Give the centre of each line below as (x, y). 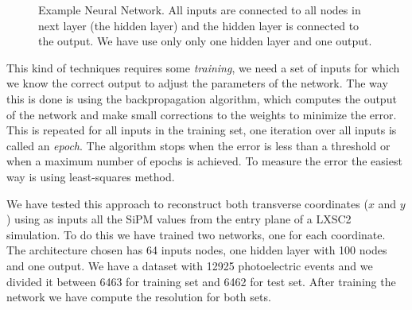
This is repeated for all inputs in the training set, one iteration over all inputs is (202, 130)
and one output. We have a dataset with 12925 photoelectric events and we (190, 265)
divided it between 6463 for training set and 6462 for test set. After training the (201, 281)
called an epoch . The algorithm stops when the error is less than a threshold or (198, 145)
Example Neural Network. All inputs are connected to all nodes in (200, 10)
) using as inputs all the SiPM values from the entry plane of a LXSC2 (179, 219)
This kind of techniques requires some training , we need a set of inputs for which (203, 67)
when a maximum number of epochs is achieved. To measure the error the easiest (204, 161)
